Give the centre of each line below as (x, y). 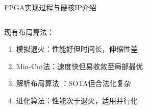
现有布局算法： (29, 31)
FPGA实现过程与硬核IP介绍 (50, 7)
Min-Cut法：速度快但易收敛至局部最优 (80, 66)
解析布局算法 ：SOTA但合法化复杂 (73, 83)
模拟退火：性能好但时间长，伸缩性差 (77, 49)
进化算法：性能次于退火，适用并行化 (77, 100)
